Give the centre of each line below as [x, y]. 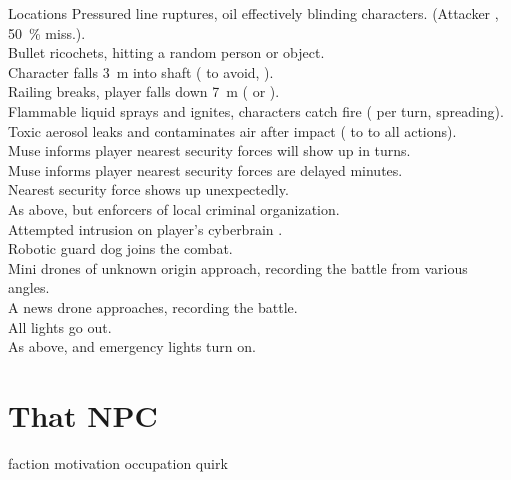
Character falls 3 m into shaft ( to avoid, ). [141, 71]
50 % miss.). [47, 32]
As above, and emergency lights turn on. [132, 346]
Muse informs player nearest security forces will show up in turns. [209, 150]
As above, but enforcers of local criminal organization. [174, 208]
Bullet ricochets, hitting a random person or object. [166, 52]
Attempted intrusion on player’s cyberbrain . [145, 228]
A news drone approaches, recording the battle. [153, 306]
